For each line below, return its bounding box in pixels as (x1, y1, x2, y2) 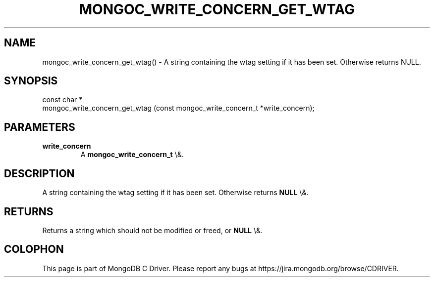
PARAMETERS (4, 120, 75, 133)
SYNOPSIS (4, 75, 58, 87)
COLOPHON (4, 243, 64, 256)
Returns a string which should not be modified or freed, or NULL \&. (42, 226, 263, 235)
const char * (42, 95, 83, 104)
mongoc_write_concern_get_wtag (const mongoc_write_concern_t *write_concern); (42, 104, 315, 113)
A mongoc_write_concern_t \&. (80, 150, 184, 159)
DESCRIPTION (4, 167, 75, 180)
